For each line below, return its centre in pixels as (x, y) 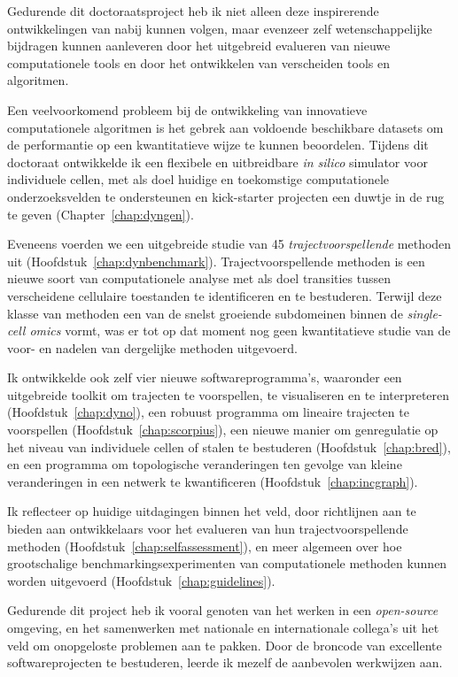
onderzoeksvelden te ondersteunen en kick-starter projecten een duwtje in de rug (226, 196)
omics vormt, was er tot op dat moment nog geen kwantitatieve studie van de (240, 331)
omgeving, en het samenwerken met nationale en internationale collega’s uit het (223, 627)
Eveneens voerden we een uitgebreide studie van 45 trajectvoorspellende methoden (229, 244)
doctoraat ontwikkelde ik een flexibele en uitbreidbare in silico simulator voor (217, 162)
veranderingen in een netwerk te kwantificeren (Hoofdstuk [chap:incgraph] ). (213, 481)
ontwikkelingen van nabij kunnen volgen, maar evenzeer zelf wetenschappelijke (220, 28)
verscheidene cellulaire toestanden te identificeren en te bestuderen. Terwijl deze (225, 295)
